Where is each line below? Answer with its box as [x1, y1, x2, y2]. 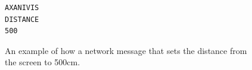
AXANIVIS [5, 4, 39, 12]
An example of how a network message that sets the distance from [5, 44, 247, 56]
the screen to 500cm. [5, 56, 80, 68]
